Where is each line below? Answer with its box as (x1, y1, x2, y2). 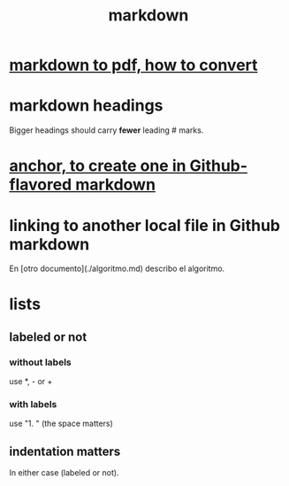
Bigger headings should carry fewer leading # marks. (9, 125, 204, 135)
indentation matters (9, 444, 121, 459)
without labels (9, 356, 72, 368)
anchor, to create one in (9, 156, 186, 176)
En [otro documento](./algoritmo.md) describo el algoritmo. (9, 263, 225, 274)
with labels (9, 398, 57, 411)
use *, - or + (9, 376, 53, 387)
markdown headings (9, 96, 164, 116)
